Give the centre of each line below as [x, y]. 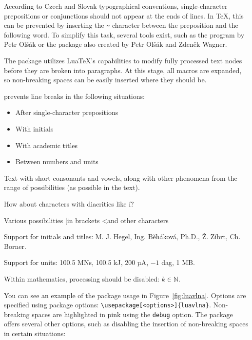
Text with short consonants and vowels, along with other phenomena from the [121, 178]
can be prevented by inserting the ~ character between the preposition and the [121, 25]
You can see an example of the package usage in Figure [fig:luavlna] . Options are [125, 295]
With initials [34, 129]
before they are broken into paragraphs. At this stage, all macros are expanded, [123, 70]
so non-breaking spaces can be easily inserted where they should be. [105, 80]
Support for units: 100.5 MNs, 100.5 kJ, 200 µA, [76, 262]
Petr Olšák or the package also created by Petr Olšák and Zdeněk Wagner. [116, 44]
